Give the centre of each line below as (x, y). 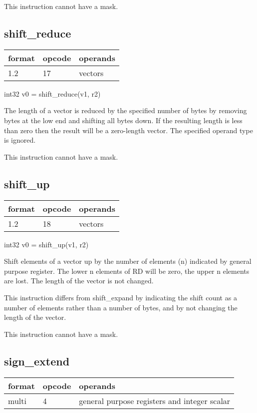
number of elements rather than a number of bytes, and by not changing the (121, 307)
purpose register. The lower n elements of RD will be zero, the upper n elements (127, 271)
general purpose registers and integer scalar (155, 400)
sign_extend (37, 361)
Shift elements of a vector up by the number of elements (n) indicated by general (128, 261)
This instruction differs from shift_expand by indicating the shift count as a (121, 297)
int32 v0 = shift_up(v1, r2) (46, 244)
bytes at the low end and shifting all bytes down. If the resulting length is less (123, 120)
